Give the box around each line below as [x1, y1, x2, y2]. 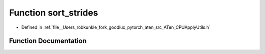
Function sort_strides [9, 7, 98, 18]
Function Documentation [9, 37, 87, 45]
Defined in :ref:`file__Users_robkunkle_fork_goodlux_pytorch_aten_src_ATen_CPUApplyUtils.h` [21, 24, 211, 30]
